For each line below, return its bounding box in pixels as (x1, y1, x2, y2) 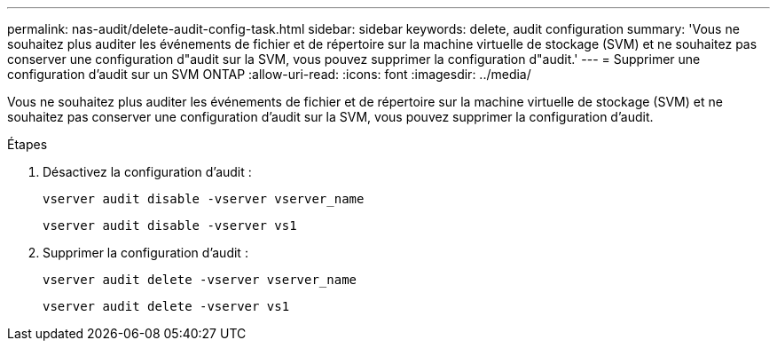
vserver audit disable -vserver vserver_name (43, 192, 365, 206)
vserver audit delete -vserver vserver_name (43, 273, 357, 287)
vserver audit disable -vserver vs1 (43, 218, 297, 233)
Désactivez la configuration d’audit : (43, 164, 252, 179)
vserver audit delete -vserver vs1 (43, 299, 290, 313)
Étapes (7, 137, 48, 152)
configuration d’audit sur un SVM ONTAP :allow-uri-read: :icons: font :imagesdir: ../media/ (7, 67, 531, 82)
